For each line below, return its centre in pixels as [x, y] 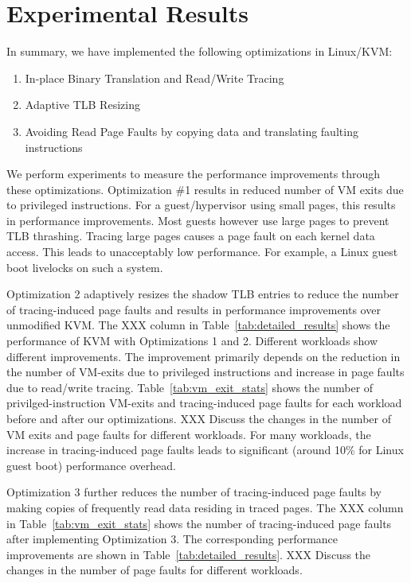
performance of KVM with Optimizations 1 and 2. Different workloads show [192, 341]
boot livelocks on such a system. [85, 267]
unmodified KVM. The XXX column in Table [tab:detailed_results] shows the [198, 325]
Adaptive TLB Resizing [82, 105]
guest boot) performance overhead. [91, 465]
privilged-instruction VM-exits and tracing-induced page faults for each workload [204, 403]
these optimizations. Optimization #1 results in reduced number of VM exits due [205, 189]
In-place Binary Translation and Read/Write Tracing [155, 78]
